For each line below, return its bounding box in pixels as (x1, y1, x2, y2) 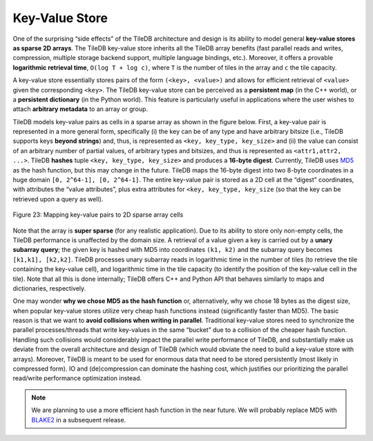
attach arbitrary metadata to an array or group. (12, 105, 149, 113)
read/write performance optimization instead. (12, 374, 142, 382)
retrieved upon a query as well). (12, 195, 104, 203)
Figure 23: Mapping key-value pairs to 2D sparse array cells (12, 210, 184, 219)
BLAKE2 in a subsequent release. (31, 415, 126, 424)
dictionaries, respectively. (12, 284, 86, 293)
